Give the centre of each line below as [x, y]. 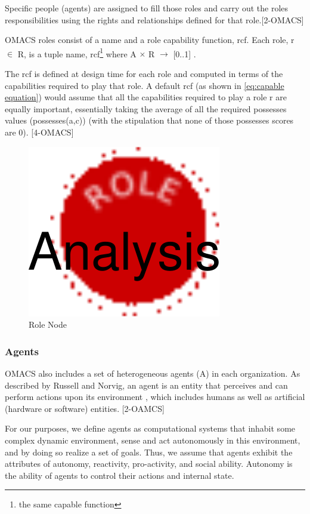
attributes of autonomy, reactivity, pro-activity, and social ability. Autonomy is [149, 464]
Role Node [48, 324]
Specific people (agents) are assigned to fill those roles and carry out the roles [147, 8]
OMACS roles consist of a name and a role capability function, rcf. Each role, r [150, 40]
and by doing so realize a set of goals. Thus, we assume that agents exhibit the [149, 452]
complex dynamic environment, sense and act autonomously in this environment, [153, 440]
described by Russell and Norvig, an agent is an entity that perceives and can [146, 385]
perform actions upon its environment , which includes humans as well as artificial [155, 397]
